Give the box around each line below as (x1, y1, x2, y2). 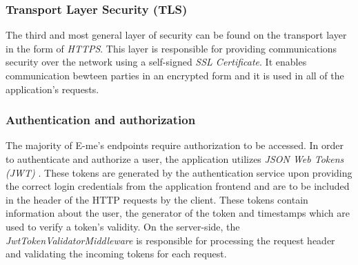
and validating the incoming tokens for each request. (6, 246, 227, 261)
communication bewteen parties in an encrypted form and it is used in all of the (6, 68, 344, 82)
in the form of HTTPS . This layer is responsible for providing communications (6, 41, 337, 55)
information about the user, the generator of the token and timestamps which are (6, 206, 350, 220)
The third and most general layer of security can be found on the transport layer (6, 28, 347, 42)
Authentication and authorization (6, 111, 196, 128)
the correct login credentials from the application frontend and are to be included (6, 179, 350, 193)
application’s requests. (6, 81, 99, 96)
